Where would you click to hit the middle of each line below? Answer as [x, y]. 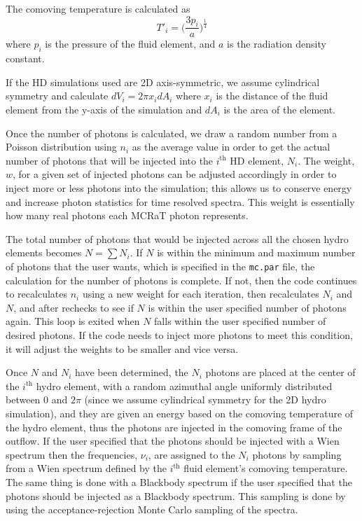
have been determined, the [132, 372]
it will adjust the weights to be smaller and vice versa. [122, 348]
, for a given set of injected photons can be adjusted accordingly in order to [175, 174]
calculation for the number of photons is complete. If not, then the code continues [181, 280]
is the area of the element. [279, 109]
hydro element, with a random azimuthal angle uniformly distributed [184, 385]
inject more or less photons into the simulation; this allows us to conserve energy [179, 187]
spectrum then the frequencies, [72, 454]
